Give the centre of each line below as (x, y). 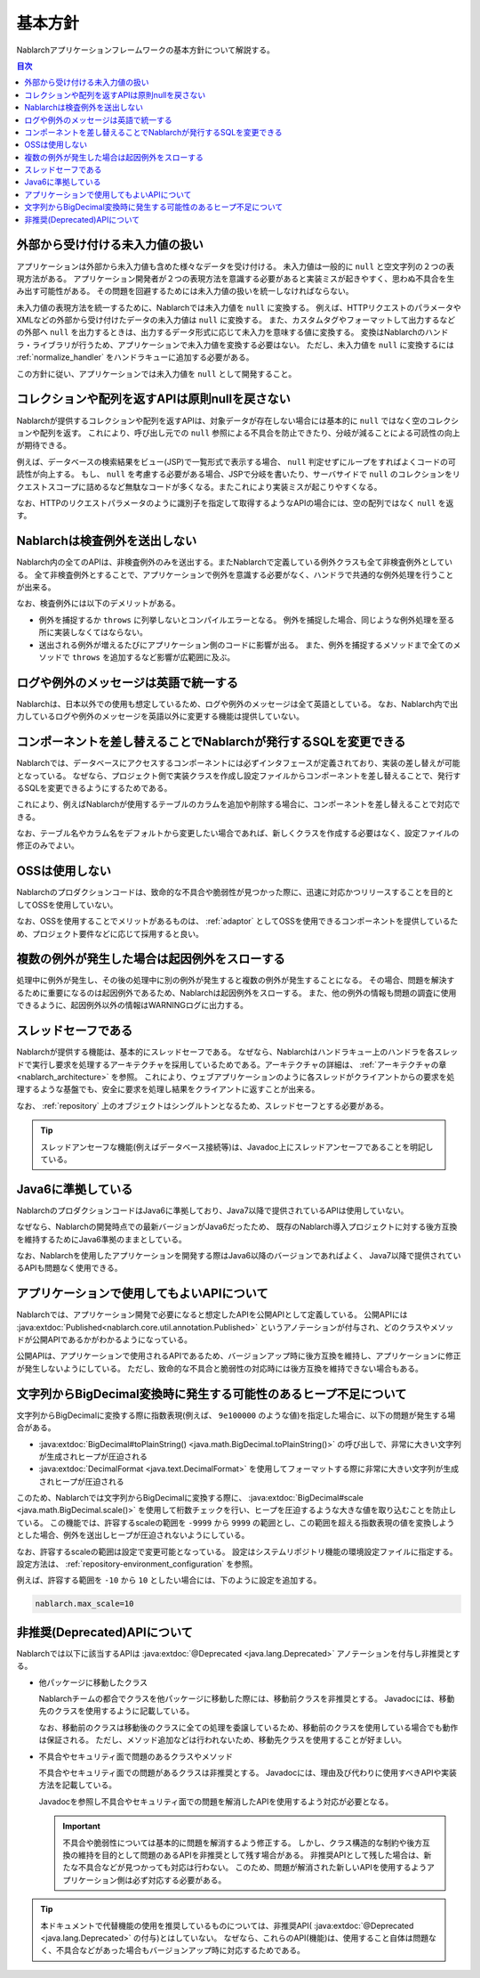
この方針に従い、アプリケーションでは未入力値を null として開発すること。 (156, 373)
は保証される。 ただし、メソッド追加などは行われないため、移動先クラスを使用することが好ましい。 (222, 1740)
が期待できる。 (44, 445)
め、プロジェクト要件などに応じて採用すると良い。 (110, 933)
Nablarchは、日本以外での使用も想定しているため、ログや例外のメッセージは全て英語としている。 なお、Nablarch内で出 (237, 704)
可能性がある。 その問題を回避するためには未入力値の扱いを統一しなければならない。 (196, 291)
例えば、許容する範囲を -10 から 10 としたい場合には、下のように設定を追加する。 (169, 1580)
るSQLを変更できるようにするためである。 (94, 787)
